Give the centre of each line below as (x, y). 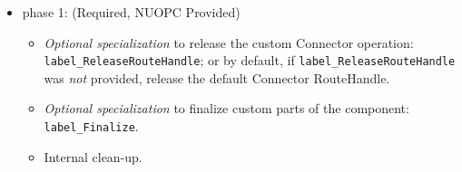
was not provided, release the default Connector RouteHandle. (217, 77)
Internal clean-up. (93, 156)
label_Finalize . (91, 126)
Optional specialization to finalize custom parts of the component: (226, 108)
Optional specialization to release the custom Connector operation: (229, 42)
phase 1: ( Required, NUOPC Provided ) (131, 12)
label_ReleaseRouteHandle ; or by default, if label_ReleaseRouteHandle (250, 60)
